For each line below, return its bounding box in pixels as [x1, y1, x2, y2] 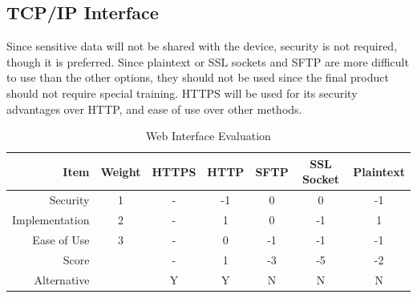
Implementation [12, 211, 90, 228]
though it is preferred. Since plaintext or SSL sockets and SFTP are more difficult [6, 53, 409, 70]
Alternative [34, 271, 90, 288]
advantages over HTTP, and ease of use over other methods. [6, 100, 302, 117]
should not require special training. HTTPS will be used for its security [6, 84, 358, 101]
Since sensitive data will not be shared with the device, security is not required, [6, 38, 398, 54]
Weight [100, 163, 141, 179]
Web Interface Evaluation [146, 127, 271, 144]
